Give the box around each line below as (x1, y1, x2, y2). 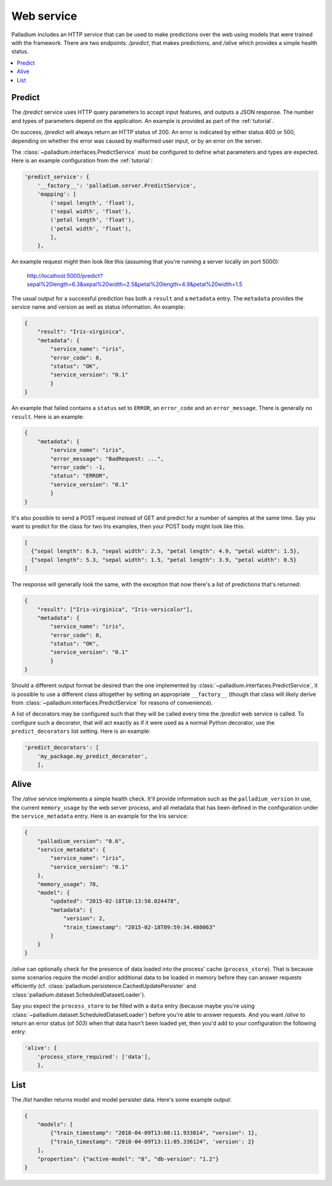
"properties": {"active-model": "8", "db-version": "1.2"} (37, 1155, 219, 1162)
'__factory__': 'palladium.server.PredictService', (37, 182, 197, 189)
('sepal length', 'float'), (50, 199, 135, 206)
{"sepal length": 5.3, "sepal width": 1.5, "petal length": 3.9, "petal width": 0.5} (31, 556, 297, 563)
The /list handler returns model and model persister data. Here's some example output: (11, 1096, 232, 1103)
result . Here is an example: (11, 413, 84, 421)
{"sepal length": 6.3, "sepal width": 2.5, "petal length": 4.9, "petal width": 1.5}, (31, 548, 301, 555)
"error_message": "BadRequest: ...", (50, 455, 164, 462)
